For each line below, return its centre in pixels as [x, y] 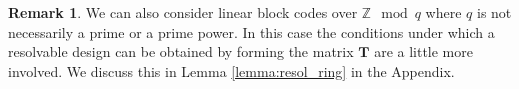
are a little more [423, 51]
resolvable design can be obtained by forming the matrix [181, 51]
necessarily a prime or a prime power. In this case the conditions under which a [251, 31]
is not [494, 12]
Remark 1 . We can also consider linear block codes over [183, 12]
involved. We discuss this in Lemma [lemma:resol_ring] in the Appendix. [231, 70]
